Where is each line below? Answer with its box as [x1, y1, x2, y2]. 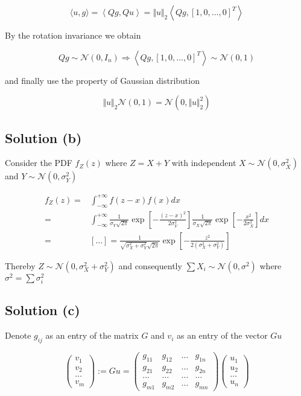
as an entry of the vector [176, 329, 268, 342]
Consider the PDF [5, 156, 72, 169]
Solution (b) [5, 128, 82, 147]
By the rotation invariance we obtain [5, 29, 141, 41]
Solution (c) [5, 301, 80, 319]
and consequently [118, 259, 182, 272]
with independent [171, 156, 236, 169]
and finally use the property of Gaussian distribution [5, 74, 200, 86]
